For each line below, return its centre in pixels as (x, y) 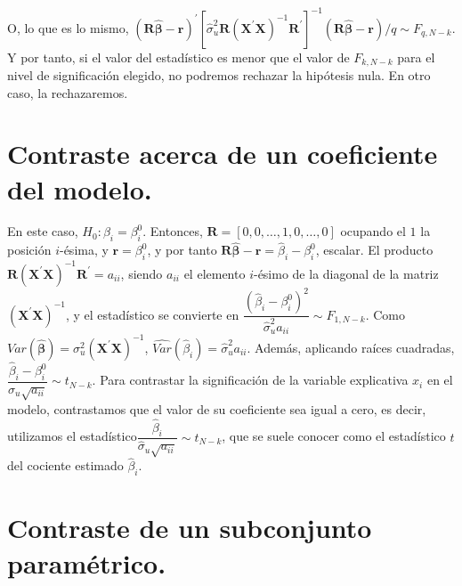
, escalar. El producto (374, 250)
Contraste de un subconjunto (190, 528)
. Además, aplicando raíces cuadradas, (351, 347)
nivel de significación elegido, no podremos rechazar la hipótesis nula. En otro (219, 74)
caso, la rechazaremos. (68, 92)
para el (416, 57)
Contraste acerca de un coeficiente (223, 154)
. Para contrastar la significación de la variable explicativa (250, 380)
